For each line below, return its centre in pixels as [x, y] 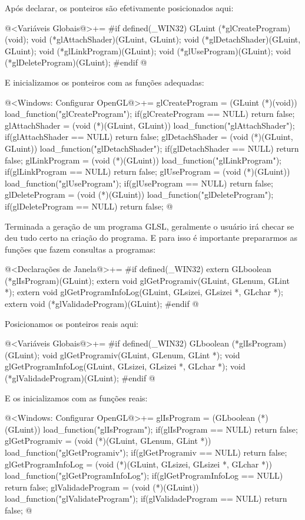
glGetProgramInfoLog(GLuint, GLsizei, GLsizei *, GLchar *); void [125, 366]
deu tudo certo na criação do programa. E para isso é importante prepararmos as [151, 238]
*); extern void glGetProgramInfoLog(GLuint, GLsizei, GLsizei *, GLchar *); [144, 292]
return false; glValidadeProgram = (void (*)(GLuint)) [102, 487]
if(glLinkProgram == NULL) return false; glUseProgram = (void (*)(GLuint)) [147, 171]
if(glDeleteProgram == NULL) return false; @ [89, 206]
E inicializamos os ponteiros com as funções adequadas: [105, 82]
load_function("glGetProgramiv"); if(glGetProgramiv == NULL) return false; [146, 452]
